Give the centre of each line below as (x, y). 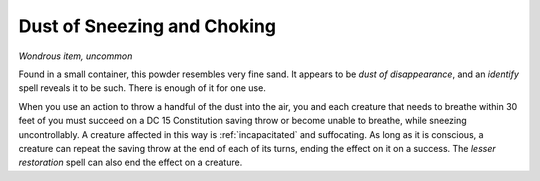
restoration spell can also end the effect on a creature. (130, 162)
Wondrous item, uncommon (75, 56)
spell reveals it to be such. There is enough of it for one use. (142, 88)
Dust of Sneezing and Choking (147, 26)
